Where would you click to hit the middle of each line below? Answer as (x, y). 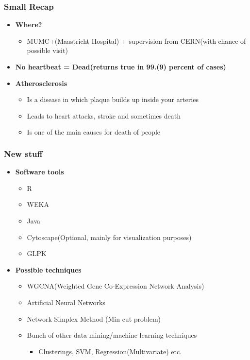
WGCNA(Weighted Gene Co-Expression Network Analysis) (116, 286)
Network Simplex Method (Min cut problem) (94, 318)
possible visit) (47, 50)
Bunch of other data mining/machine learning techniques (112, 335)
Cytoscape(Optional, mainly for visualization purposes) (109, 237)
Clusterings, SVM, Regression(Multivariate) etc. (110, 351)
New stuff (23, 153)
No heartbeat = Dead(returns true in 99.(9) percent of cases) (121, 67)
